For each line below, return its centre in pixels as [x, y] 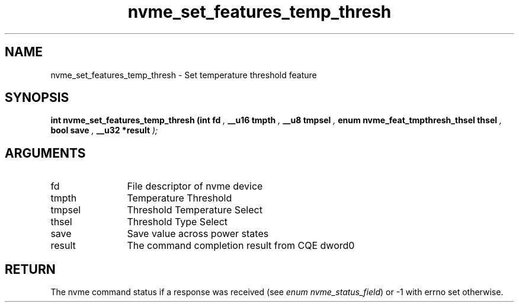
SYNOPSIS [37, 98]
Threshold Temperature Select [195, 210]
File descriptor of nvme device [195, 186]
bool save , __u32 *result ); [104, 130]
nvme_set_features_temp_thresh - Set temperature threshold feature [184, 75]
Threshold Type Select [177, 222]
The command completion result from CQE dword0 [241, 246]
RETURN [30, 269]
